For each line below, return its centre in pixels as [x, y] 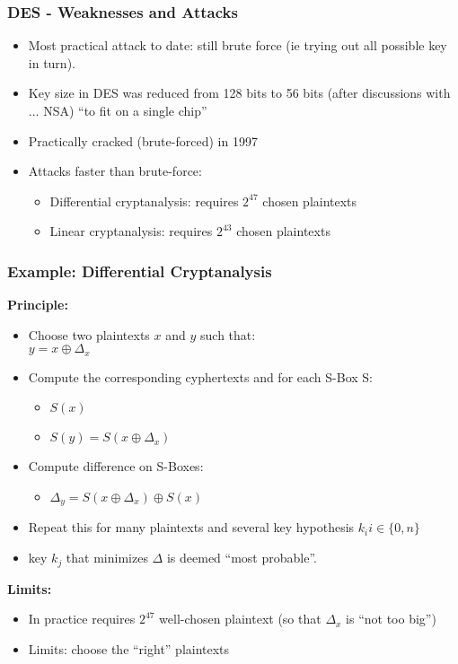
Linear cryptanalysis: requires [131, 231]
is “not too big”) [391, 619]
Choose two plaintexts [89, 334]
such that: [228, 334]
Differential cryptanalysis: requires [144, 201]
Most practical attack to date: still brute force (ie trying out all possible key [238, 45]
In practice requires [82, 619]
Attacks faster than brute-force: [115, 171]
